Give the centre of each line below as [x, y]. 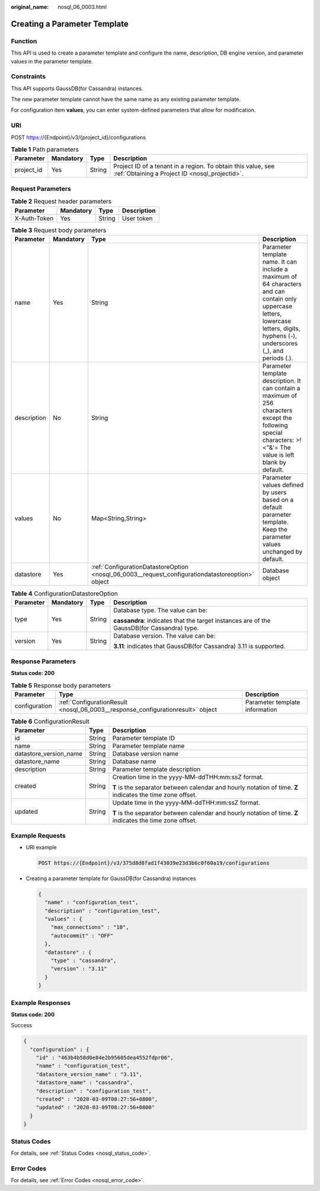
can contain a [281, 388]
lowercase [277, 321]
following [275, 425]
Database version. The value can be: [164, 636]
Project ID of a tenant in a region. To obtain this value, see [194, 166]
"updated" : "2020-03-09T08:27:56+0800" [95, 1107]
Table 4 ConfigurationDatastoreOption [65, 594]
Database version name [145, 754]
